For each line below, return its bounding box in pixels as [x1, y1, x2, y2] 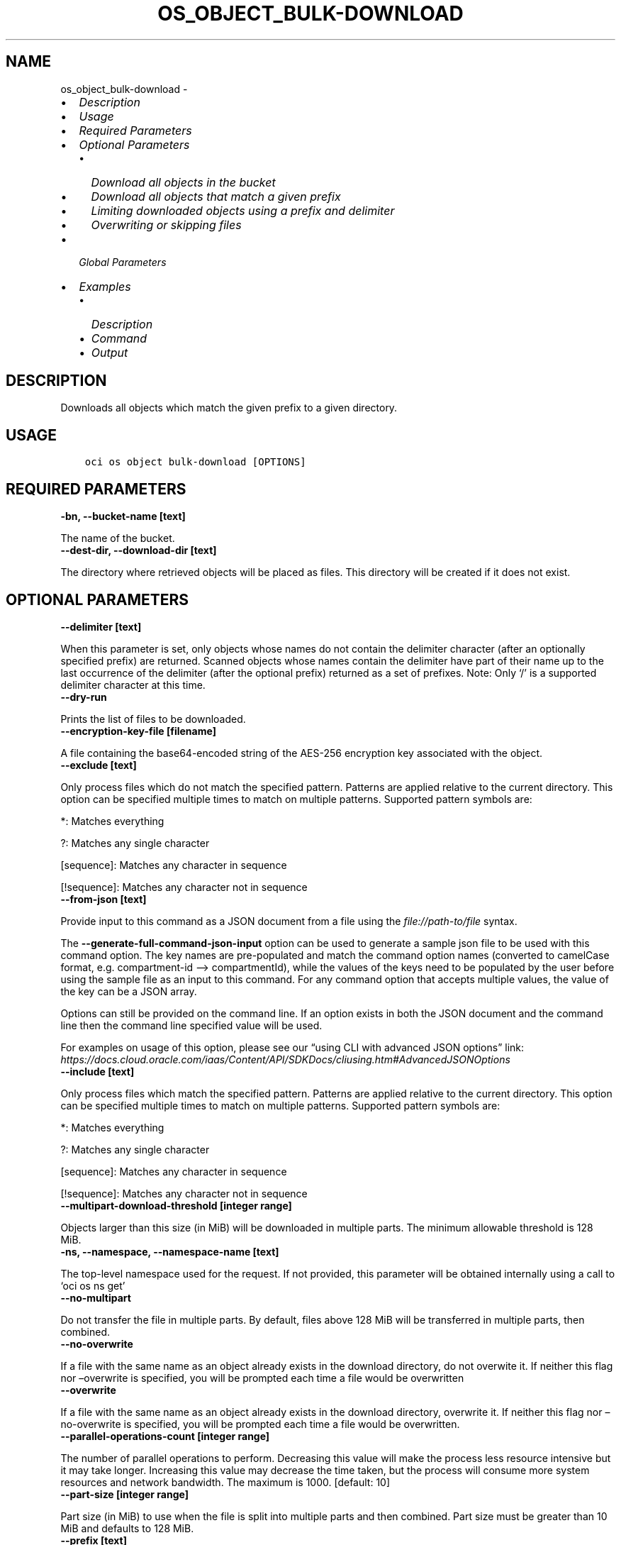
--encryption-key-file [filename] [60, 724, 216, 737]
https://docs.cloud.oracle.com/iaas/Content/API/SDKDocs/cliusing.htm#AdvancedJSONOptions [60, 1053, 510, 1065]
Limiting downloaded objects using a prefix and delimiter [91, 203, 395, 218]
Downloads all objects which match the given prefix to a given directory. [60, 402, 398, 414]
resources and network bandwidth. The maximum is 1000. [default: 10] [60, 1475, 391, 1488]
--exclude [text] [60, 758, 137, 771]
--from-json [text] [60, 892, 147, 905]
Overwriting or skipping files [91, 217, 242, 232]
